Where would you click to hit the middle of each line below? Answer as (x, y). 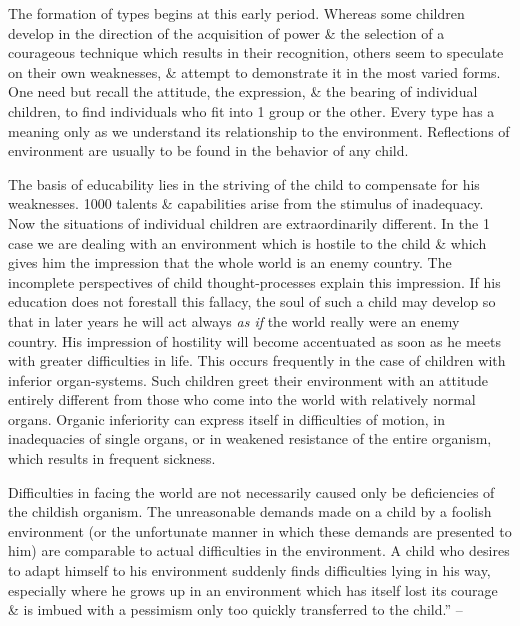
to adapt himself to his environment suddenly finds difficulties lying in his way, (249, 570)
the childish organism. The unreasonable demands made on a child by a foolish (250, 511)
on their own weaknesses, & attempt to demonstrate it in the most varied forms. (254, 71)
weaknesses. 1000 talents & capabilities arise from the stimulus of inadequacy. (246, 203)
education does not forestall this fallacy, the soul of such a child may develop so (252, 301)
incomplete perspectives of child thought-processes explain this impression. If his (254, 281)
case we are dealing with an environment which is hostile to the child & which (247, 242)
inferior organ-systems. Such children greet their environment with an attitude (248, 379)
